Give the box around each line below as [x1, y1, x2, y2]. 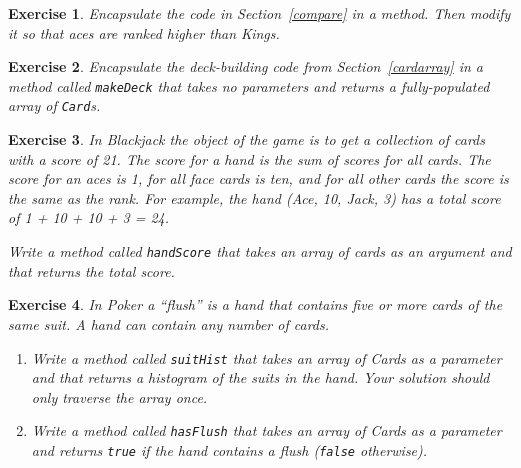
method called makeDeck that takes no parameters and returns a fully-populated [8, 75, 490, 96]
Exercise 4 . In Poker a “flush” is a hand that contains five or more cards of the [8, 294, 503, 315]
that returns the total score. [8, 260, 175, 281]
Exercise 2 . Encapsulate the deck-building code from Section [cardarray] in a [8, 56, 483, 77]
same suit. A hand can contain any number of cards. [8, 313, 330, 334]
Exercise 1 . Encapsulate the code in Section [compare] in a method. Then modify [8, 3, 511, 23]
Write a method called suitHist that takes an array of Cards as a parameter [31, 347, 502, 368]
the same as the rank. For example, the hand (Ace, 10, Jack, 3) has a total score [8, 187, 501, 208]
